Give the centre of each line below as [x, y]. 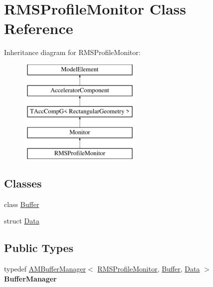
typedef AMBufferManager [45, 269]
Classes [23, 183]
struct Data [22, 221]
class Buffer [22, 204]
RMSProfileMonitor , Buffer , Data [149, 269]
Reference [39, 28]
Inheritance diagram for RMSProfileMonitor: [72, 52]
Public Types [39, 248]
